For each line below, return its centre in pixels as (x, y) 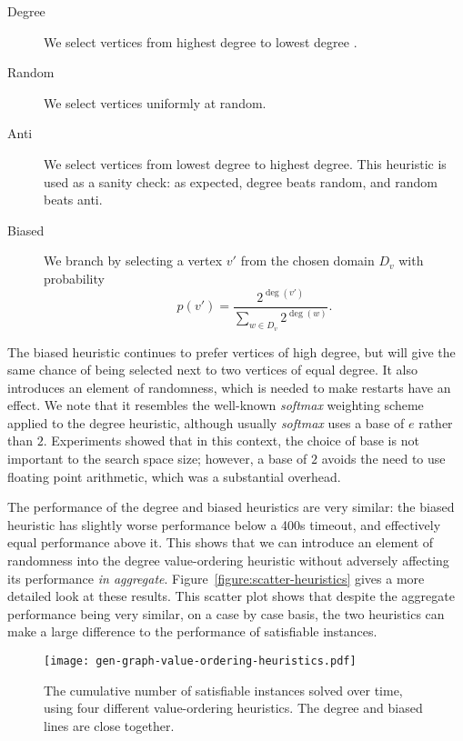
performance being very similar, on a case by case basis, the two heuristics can (226, 613)
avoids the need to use (383, 459)
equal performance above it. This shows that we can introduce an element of (221, 542)
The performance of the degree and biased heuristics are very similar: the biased (231, 507)
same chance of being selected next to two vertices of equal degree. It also (213, 370)
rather (436, 422)
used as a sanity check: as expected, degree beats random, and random (241, 181)
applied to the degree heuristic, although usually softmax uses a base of (206, 422)
